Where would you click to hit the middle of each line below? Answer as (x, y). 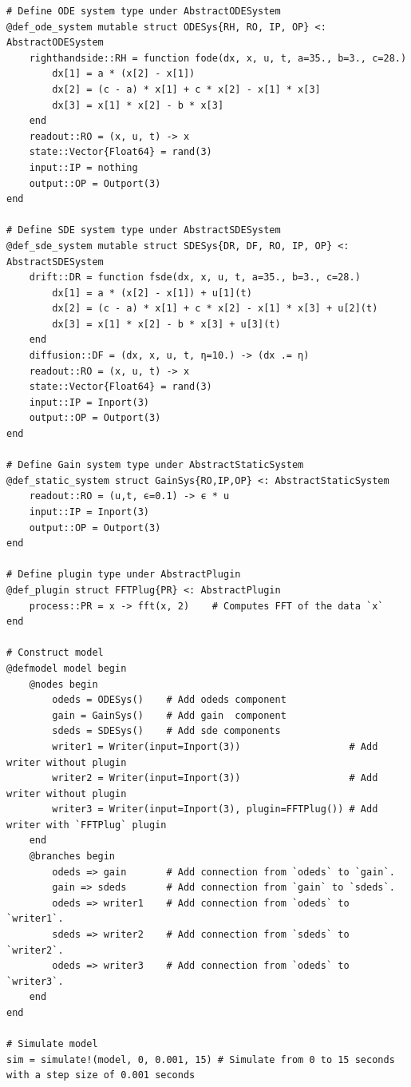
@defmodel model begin (67, 668)
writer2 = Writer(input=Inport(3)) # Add (215, 778)
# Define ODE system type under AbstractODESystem (144, 11)
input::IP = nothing (83, 167)
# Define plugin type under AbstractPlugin (124, 575)
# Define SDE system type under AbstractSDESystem (144, 230)
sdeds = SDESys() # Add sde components (166, 731)
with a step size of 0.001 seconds (101, 1075)
